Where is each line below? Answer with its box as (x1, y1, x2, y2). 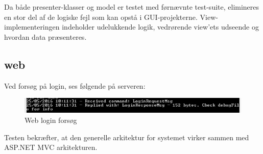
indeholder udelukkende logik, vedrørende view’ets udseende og (62, 21, 259, 32)
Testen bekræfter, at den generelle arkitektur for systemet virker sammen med (4, 132, 249, 142)
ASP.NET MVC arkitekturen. (4, 142, 98, 152)
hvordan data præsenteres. (4, 31, 87, 42)
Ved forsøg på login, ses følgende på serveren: (4, 80, 146, 91)
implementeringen (4, 21, 60, 32)
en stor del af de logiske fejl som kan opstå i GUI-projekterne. (4, 11, 198, 22)
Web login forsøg (25, 115, 77, 125)
